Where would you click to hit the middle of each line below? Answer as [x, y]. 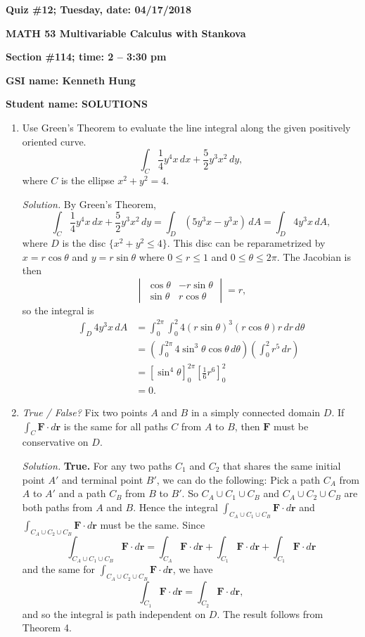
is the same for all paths [116, 426]
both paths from [57, 507]
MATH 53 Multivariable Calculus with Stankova [126, 33]
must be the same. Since [153, 525]
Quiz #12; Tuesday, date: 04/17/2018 [98, 9]
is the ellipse [88, 180]
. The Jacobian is [314, 256]
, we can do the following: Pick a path [238, 479]
